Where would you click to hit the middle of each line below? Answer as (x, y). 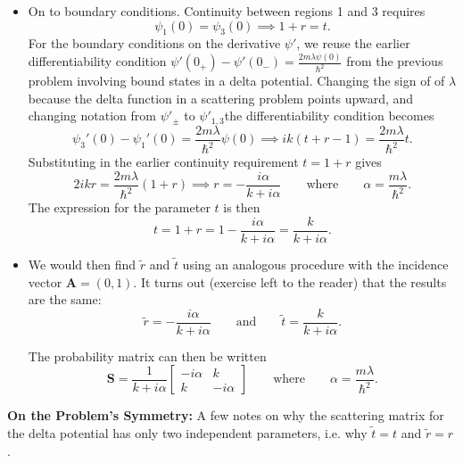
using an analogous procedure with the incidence (315, 264)
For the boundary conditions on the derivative (154, 43)
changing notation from (92, 116)
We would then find (82, 264)
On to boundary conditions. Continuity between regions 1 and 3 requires (227, 11)
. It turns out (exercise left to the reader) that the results (290, 281)
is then (242, 207)
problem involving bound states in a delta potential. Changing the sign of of (236, 81)
